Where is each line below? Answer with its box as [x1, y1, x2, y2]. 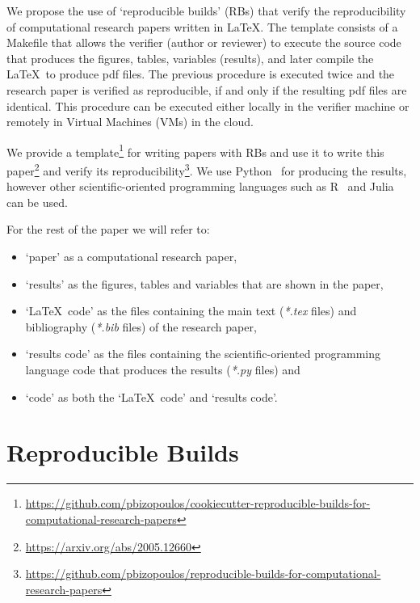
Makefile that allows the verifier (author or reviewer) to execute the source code [6, 34, 401, 51]
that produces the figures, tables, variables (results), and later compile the [6, 49, 374, 66]
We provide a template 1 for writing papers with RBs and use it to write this [6, 141, 384, 160]
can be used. [6, 193, 68, 210]
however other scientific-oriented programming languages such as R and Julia [6, 178, 394, 195]
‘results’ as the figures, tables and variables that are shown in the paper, [25, 275, 384, 292]
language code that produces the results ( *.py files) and [25, 361, 300, 377]
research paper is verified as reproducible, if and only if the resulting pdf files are [6, 81, 407, 98]
